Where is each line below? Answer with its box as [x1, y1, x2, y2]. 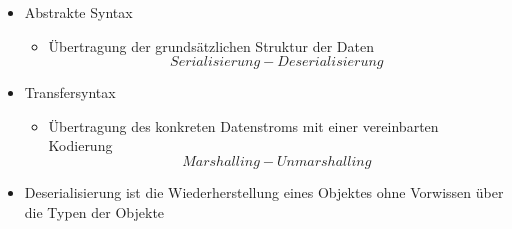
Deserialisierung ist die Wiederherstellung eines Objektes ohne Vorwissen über [24, 181, 504, 202]
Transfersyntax [24, 82, 116, 103]
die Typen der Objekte [24, 201, 165, 222]
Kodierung [48, 135, 113, 156]
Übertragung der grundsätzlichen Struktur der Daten [48, 35, 374, 56]
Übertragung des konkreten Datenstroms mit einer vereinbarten [48, 115, 439, 136]
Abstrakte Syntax [24, 2, 133, 22]
